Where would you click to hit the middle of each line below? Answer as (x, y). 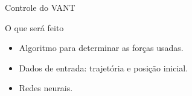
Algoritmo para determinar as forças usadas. (101, 48)
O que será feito (34, 27)
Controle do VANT (40, 7)
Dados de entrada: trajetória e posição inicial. (104, 67)
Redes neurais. (46, 88)
